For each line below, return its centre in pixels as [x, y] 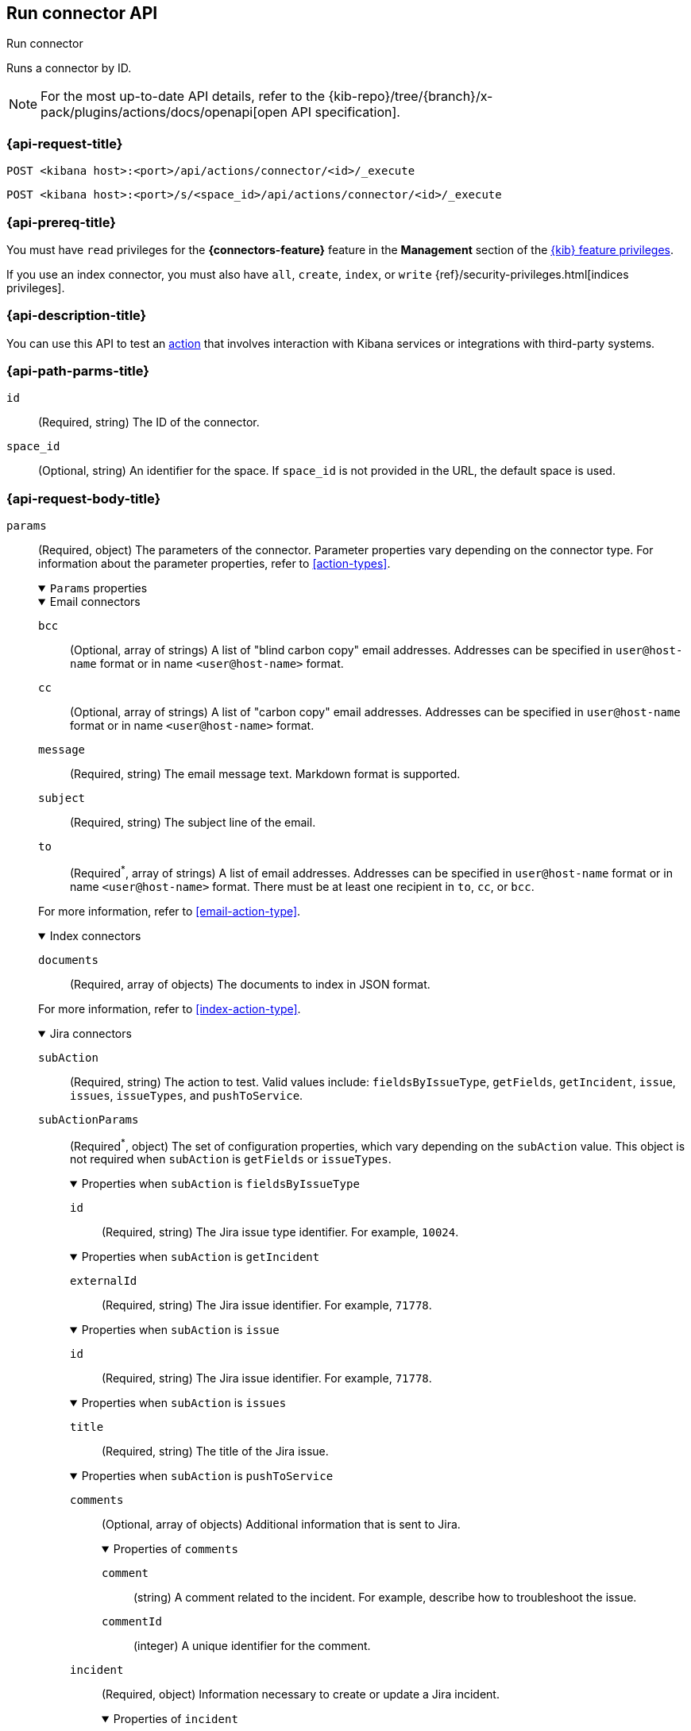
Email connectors [95, 602]
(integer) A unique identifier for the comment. [252, 1646]
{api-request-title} [65, 143]
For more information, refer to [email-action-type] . [170, 911]
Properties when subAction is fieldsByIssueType [220, 1184]
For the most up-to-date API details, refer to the [183, 96]
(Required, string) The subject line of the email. [193, 823]
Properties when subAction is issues [184, 1403]
